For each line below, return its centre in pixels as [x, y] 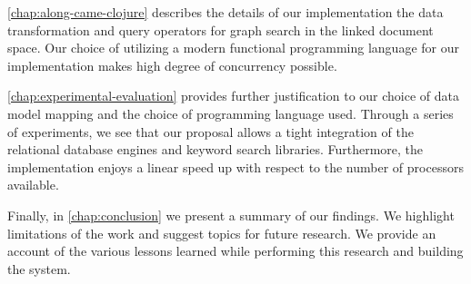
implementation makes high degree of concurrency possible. [172, 65]
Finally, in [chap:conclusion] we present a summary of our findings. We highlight [231, 215]
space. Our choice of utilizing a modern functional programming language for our [233, 48]
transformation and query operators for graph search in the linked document [220, 29]
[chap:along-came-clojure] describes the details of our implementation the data [225, 12]
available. [33, 185]
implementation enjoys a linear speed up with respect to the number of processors [235, 166]
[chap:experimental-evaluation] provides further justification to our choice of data [234, 96]
